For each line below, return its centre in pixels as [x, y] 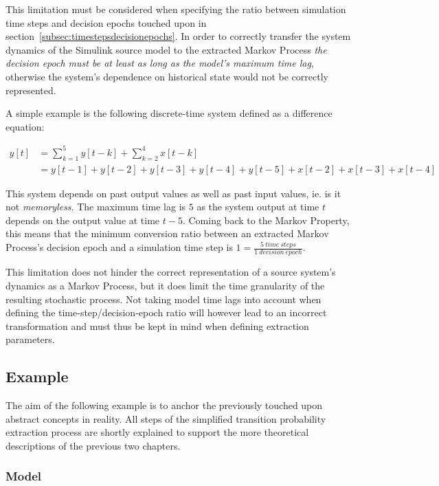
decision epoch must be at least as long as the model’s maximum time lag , [160, 63]
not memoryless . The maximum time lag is [96, 207]
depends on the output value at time [83, 220]
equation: [25, 126]
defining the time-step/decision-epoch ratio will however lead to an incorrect [166, 312]
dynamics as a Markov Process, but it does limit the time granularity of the [165, 285]
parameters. [30, 339]
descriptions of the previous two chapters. [93, 445]
